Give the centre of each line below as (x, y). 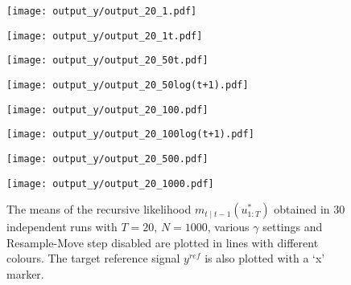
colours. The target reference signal (93, 258)
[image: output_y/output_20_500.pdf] (107, 159)
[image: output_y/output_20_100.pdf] (107, 110)
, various (228, 227)
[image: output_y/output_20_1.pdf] (102, 11)
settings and (293, 227)
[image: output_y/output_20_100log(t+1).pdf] (130, 134)
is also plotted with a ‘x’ (265, 258)
